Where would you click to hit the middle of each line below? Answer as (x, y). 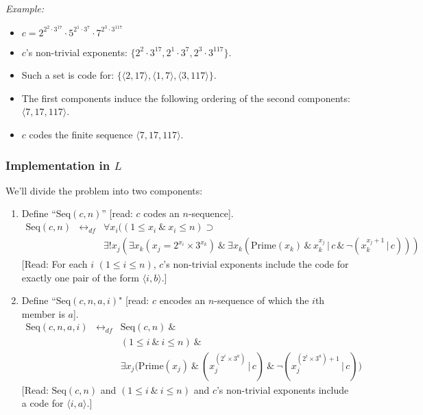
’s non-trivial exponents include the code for (256, 264)
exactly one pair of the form (80, 277)
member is (43, 313)
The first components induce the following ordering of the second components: (186, 98)
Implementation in (58, 165)
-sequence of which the (262, 300)
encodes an (182, 300)
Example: (25, 8)
